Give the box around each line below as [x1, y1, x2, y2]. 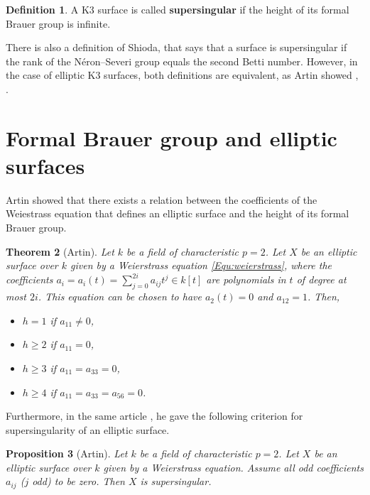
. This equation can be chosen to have [38, 289, 202, 304]
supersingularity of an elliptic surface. [6, 422, 170, 437]
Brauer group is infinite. [6, 16, 111, 31]
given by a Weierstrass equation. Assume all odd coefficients [103, 459, 364, 474]
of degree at [296, 272, 347, 287]
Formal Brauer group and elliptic [6, 123, 337, 152]
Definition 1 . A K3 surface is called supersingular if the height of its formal [6, 2, 349, 16]
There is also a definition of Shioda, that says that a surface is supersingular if [6, 40, 347, 55]
